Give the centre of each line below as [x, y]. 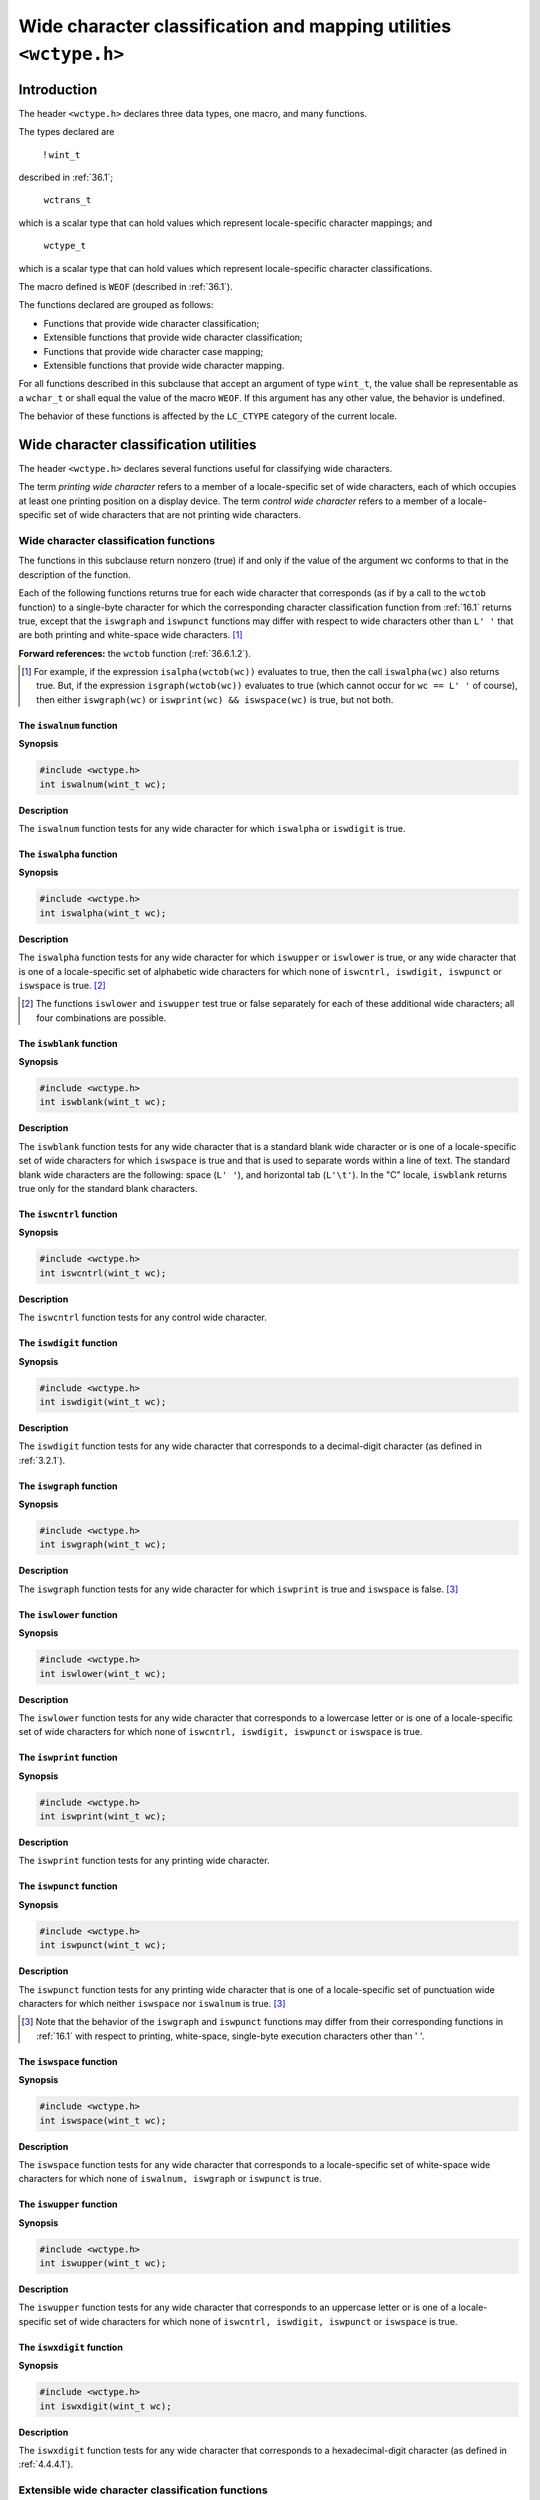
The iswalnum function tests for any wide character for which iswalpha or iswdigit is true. [212, 828]
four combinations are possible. [101, 1017]
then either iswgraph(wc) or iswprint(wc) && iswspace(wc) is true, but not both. [215, 699]
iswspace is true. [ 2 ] [62, 985]
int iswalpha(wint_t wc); [103, 913]
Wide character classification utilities [137, 444]
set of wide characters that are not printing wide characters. [177, 515]
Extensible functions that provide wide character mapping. [164, 365]
